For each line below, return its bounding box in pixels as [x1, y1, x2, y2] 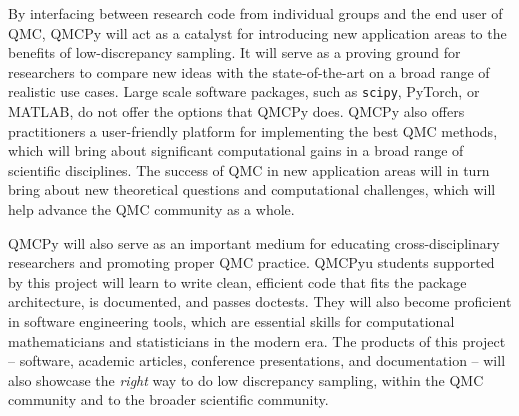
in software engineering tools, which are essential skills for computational [8, 310, 455, 331]
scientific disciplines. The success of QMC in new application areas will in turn [8, 159, 490, 180]
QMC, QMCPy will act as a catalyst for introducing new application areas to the [8, 22, 507, 43]
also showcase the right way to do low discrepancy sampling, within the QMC [8, 369, 484, 390]
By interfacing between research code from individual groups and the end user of [8, 3, 503, 23]
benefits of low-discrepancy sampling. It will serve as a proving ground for [8, 42, 461, 63]
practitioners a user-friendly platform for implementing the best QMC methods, [8, 120, 498, 141]
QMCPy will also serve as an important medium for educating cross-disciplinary [8, 232, 500, 253]
